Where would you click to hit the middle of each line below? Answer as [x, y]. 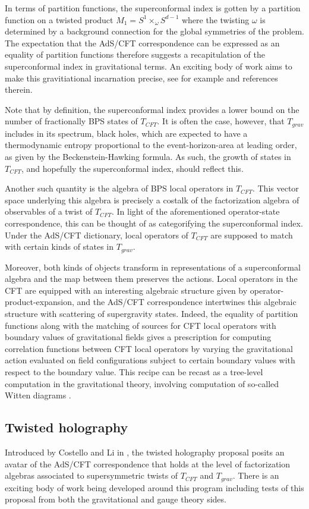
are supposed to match [252, 235]
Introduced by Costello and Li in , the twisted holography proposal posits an [145, 452]
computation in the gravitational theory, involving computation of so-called [142, 383]
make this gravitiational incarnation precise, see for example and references [141, 78]
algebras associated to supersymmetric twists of [92, 475]
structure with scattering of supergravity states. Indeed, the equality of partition [152, 313]
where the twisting [215, 19]
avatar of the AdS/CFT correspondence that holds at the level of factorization [148, 464]
